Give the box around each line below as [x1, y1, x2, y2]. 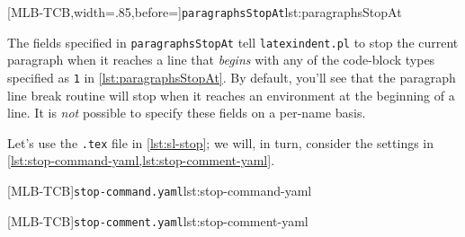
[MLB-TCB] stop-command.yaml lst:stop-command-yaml [7, 181, 312, 199]
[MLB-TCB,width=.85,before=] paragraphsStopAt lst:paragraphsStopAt [7, 3, 402, 21]
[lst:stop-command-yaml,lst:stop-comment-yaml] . [7, 151, 275, 170]
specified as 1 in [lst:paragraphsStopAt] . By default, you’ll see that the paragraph [7, 67, 456, 86]
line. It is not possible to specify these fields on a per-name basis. [7, 103, 366, 122]
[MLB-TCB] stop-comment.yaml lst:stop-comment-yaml [7, 211, 309, 230]
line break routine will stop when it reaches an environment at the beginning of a [7, 85, 455, 104]
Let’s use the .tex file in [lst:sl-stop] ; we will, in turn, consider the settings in [7, 133, 434, 152]
